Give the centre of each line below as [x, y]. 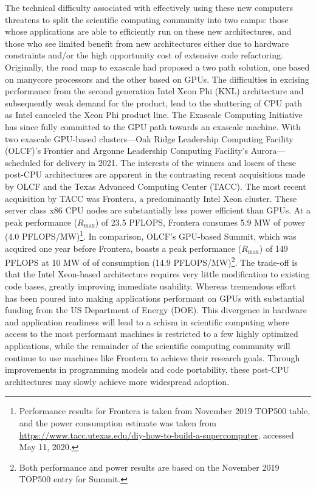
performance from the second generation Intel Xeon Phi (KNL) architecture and [154, 91]
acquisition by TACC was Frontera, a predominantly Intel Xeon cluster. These [151, 198]
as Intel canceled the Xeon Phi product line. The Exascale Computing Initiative [154, 115]
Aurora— [268, 151]
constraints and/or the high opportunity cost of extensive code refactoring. [144, 55]
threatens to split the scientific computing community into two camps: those [147, 19]
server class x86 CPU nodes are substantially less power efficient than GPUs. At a [158, 210]
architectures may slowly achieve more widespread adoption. [117, 381]
